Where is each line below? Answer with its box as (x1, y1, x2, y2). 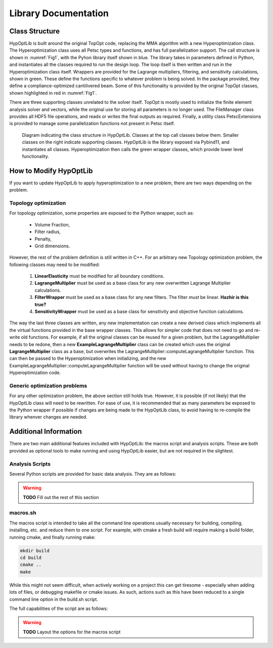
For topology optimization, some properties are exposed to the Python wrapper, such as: (9, 210, 194, 216)
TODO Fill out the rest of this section (23, 494, 99, 500)
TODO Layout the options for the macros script (23, 629, 121, 635)
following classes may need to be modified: (9, 261, 100, 268)
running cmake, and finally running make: (9, 534, 96, 540)
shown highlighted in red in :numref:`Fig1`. (9, 90, 97, 96)
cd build (20, 555, 42, 560)
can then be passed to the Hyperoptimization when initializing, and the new (9, 355, 166, 362)
